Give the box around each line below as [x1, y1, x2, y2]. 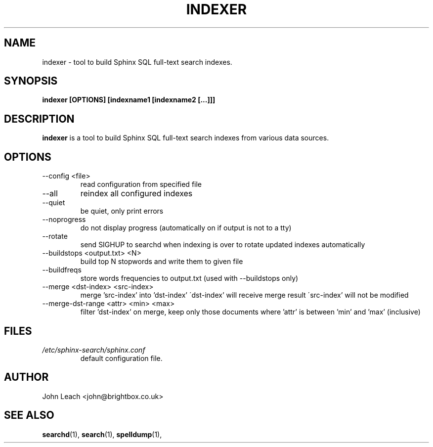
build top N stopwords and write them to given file [80, 257, 243, 266]
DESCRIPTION [4, 112, 75, 125]
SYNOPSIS [4, 75, 58, 88]
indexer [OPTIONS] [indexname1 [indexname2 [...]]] [42, 95, 216, 104]
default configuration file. [80, 354, 163, 362]
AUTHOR [4, 371, 49, 384]
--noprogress [42, 215, 86, 224]
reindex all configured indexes [80, 188, 193, 199]
